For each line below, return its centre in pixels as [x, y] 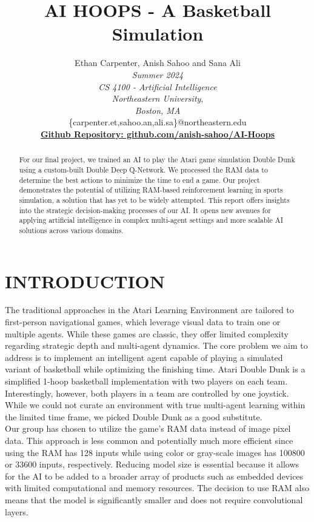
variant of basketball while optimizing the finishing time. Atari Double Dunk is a [155, 369]
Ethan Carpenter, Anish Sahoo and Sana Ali [158, 63]
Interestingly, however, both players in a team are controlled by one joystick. [147, 393]
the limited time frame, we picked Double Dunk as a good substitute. [134, 416]
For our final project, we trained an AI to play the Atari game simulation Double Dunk [157, 160]
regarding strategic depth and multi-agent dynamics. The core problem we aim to [156, 345]
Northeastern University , [158, 98]
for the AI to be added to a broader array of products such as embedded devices [154, 476]
